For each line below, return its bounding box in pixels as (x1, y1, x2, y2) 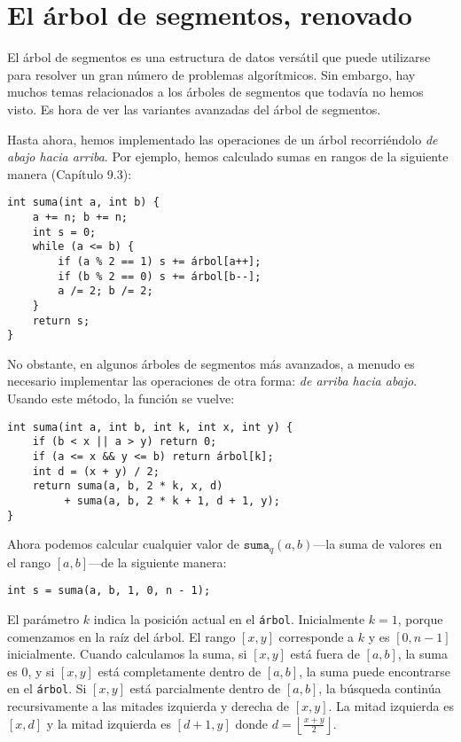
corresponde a (278, 627, 355, 645)
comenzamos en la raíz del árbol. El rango (7, 627, 236, 645)
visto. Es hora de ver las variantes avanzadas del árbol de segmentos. (7, 99, 381, 118)
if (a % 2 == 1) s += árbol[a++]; (58, 254, 262, 268)
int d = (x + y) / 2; (32, 465, 160, 478)
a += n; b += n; (32, 210, 129, 223)
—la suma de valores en (313, 535, 442, 553)
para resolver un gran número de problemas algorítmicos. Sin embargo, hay (7, 65, 416, 83)
